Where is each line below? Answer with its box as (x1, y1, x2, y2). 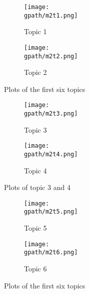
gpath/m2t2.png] (24, 52, 78, 60)
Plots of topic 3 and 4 (4, 182, 70, 192)
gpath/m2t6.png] (24, 249, 78, 256)
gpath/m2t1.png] (24, 12, 78, 19)
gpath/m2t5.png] (24, 208, 78, 216)
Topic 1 (24, 26, 47, 37)
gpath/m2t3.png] (24, 110, 78, 118)
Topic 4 (24, 165, 47, 175)
